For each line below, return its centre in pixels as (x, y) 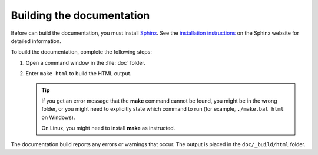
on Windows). (58, 117)
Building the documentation (80, 15)
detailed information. (36, 41)
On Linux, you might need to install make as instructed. (108, 128)
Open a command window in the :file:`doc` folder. (85, 62)
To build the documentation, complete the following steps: (82, 52)
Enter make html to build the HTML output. (79, 74)
